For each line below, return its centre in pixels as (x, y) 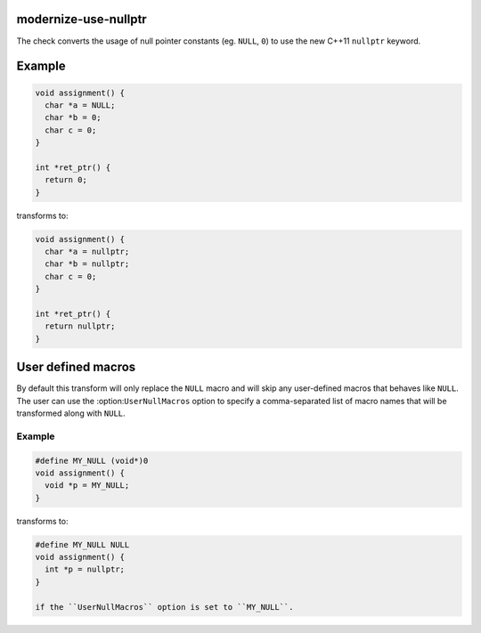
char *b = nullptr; (87, 264)
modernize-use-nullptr (82, 19)
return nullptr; (80, 326)
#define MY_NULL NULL (82, 544)
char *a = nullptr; (87, 252)
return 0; (66, 180)
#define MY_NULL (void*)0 (92, 460)
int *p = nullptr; (85, 569)
